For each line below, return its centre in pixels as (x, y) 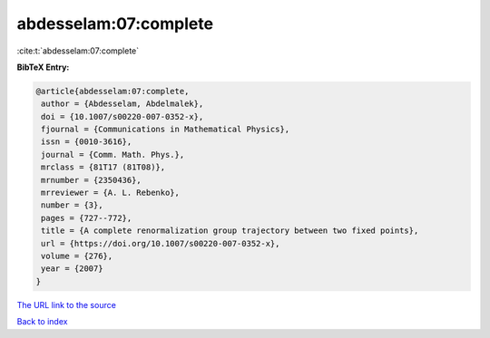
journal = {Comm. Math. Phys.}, (113, 155)
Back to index (42, 322)
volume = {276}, (77, 256)
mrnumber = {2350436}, (92, 180)
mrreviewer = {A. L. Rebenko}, (111, 193)
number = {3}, (72, 205)
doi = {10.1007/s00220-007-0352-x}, (122, 116)
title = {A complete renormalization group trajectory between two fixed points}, (230, 231)
